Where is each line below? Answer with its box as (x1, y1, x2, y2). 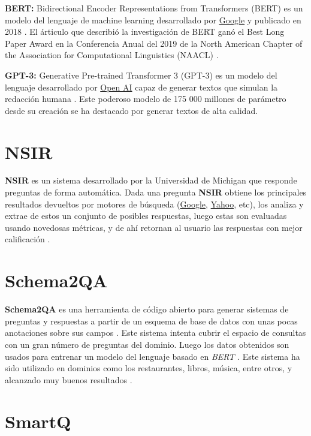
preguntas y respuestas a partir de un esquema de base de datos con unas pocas (5, 314, 298, 327)
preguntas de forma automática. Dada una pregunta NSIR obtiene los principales (5, 186, 307, 199)
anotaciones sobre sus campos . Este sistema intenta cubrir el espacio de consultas (5, 326, 306, 339)
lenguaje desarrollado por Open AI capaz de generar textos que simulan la (5, 80, 278, 93)
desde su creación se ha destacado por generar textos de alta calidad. (5, 104, 258, 116)
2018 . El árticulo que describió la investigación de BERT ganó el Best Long (5, 25, 285, 38)
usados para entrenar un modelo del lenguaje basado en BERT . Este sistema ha (5, 350, 300, 362)
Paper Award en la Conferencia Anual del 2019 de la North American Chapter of (5, 37, 303, 49)
